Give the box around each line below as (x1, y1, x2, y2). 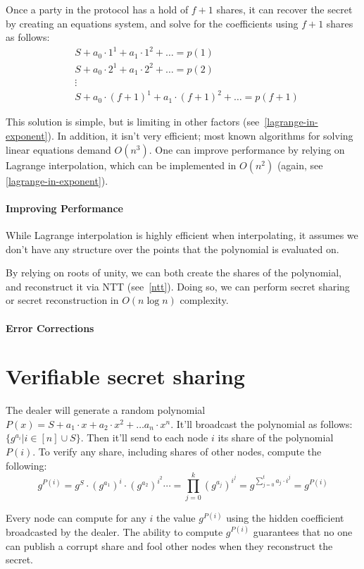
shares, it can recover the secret (216, 2, 353, 16)
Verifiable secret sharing (6, 362, 245, 391)
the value (156, 510, 196, 525)
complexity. (180, 293, 229, 307)
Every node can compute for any (6, 510, 146, 525)
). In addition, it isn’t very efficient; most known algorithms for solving (47, 128, 353, 142)
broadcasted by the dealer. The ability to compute (6, 524, 223, 539)
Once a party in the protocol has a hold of (6, 2, 189, 16)
